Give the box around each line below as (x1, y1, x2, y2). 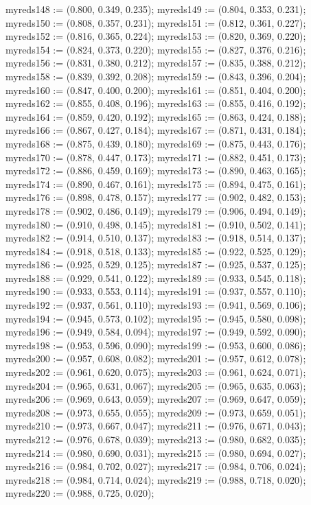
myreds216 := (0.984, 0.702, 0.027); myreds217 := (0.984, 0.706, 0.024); (5, 459, 306, 473)
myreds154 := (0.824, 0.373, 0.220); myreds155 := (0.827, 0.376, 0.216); (5, 42, 306, 56)
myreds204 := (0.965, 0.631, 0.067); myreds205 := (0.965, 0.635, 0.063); (5, 378, 306, 392)
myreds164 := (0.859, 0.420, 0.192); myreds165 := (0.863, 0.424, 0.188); (5, 109, 306, 124)
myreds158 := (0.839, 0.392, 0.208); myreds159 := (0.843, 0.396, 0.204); (5, 69, 306, 83)
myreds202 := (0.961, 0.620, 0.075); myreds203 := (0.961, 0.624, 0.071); (5, 365, 306, 379)
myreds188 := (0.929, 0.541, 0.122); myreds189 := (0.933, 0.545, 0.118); (5, 270, 306, 285)
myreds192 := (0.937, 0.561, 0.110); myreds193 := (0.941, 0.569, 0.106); (5, 298, 306, 312)
